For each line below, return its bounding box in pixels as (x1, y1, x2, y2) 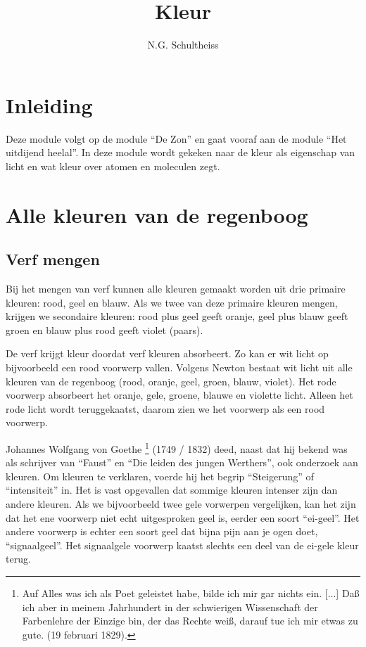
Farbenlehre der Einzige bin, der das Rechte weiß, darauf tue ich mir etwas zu (22, 613, 358, 628)
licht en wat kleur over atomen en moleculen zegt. (6, 158, 220, 173)
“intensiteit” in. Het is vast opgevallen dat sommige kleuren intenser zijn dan (6, 482, 338, 497)
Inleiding (6, 90, 93, 119)
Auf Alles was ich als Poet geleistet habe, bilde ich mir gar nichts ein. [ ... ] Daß (22, 585, 360, 600)
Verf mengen (6, 248, 100, 270)
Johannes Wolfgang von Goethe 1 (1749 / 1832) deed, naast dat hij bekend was (6, 439, 348, 456)
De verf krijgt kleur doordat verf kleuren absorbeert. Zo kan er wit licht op (6, 346, 329, 361)
